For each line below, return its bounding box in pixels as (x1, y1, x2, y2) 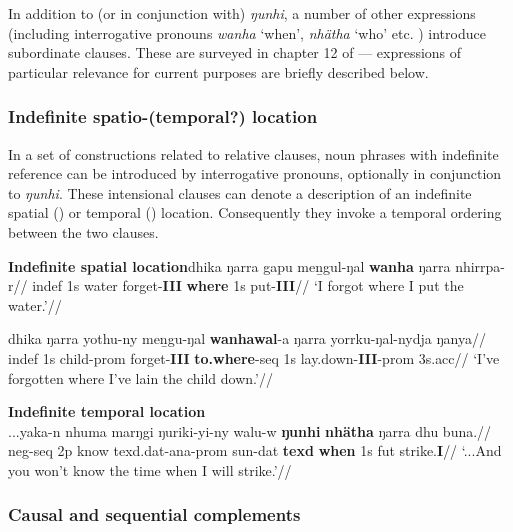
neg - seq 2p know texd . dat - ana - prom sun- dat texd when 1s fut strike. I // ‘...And (8, 440, 502, 461)
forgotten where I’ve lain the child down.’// (8, 367, 273, 388)
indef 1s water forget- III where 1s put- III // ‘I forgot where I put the (32, 275, 464, 296)
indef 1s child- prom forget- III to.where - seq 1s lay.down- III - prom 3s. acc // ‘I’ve (8, 347, 500, 368)
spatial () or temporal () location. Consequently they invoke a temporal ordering (8, 202, 502, 223)
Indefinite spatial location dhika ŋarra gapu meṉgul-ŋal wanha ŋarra (8, 255, 451, 276)
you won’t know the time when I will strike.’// (8, 459, 292, 480)
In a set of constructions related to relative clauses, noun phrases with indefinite (8, 143, 499, 164)
